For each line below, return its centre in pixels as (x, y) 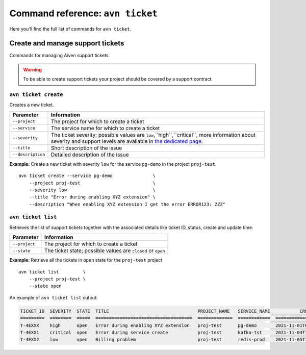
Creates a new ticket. (32, 105)
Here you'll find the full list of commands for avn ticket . (70, 29)
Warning (32, 69)
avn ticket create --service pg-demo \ (87, 176)
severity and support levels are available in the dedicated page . (127, 141)
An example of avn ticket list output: (54, 297)
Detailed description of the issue (90, 155)
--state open (45, 286)
